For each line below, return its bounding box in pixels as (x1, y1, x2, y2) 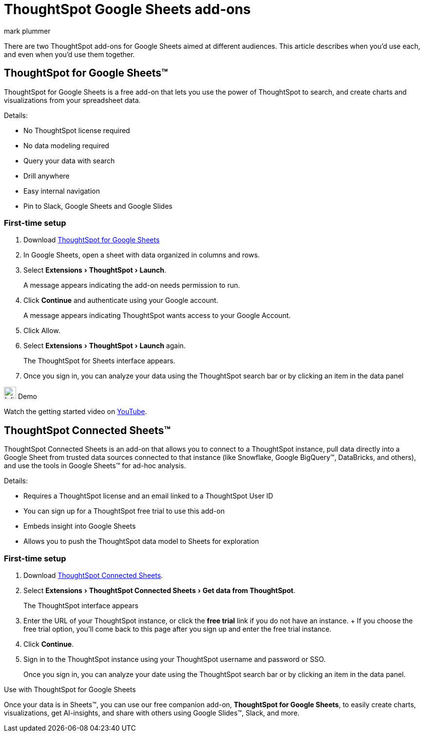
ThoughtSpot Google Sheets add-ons (4, 1, 251, 18)
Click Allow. (23, 326, 60, 335)
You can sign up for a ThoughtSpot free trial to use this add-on (23, 507, 225, 516)
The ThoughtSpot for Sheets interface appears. (23, 357, 175, 365)
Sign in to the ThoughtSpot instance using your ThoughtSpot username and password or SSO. (23, 655, 326, 663)
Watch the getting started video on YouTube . (4, 407, 147, 416)
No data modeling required (23, 141, 109, 150)
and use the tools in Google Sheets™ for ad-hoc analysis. (4, 461, 186, 470)
